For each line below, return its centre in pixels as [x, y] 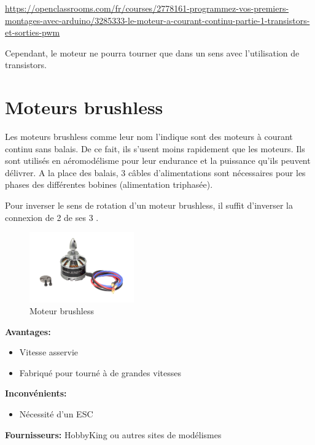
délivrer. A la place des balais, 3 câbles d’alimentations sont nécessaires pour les [155, 172]
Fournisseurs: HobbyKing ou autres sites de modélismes [113, 434]
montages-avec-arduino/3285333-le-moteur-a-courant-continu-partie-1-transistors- [157, 20]
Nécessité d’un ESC [56, 414]
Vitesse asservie [49, 352]
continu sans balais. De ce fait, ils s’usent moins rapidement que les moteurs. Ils [155, 148]
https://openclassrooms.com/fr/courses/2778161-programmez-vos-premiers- [147, 8]
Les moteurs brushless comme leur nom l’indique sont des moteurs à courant [149, 137]
